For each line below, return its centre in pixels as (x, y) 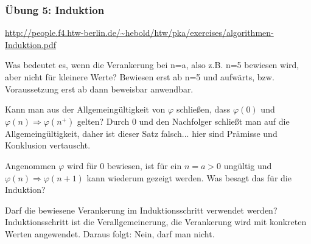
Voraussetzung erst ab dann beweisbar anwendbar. (99, 89)
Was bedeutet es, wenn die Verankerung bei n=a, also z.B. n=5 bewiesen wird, (152, 65)
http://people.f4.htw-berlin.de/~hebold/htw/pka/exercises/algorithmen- (139, 33)
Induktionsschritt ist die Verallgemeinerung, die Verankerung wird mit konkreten (156, 222)
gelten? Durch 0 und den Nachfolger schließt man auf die (183, 121)
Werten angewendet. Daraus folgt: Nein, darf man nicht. (110, 233)
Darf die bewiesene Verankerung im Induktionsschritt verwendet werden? (141, 210)
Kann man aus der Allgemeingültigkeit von (85, 109)
